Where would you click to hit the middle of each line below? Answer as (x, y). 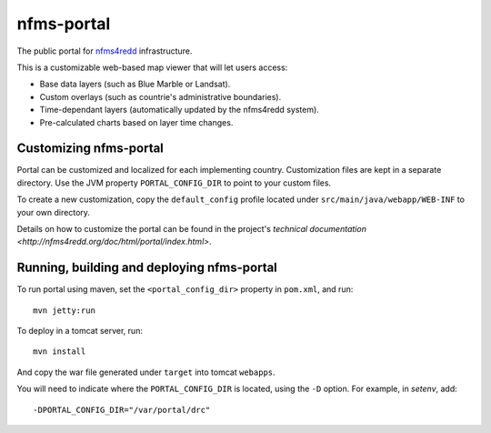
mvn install (60, 352)
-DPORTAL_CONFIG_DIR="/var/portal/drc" (122, 410)
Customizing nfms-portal (90, 149)
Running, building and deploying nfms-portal (147, 268)
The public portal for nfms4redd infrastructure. (105, 51)
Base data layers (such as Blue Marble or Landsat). (135, 84)
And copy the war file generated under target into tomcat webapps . (146, 372)
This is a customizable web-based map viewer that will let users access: (152, 67)
